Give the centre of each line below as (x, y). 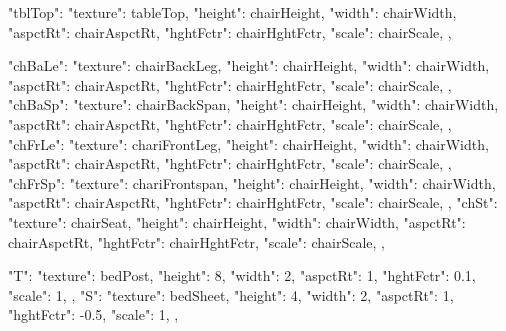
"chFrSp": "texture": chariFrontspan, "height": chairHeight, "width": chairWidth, (252, 182)
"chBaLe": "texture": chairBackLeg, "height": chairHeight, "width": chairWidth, (249, 65)
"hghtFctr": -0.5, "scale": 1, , (93, 314)
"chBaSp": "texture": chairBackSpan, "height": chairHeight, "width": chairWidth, (253, 104)
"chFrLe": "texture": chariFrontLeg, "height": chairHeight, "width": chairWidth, (248, 143)
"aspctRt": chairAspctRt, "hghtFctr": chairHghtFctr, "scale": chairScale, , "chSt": (253, 202)
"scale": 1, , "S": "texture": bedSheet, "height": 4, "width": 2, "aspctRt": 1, (231, 294)
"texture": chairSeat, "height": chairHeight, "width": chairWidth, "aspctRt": (237, 221)
